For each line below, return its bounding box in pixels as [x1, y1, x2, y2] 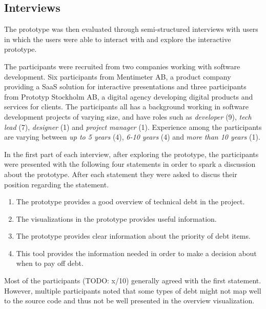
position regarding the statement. [4, 179, 109, 189]
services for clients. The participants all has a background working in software [4, 101, 249, 112]
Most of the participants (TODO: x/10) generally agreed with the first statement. [4, 275, 261, 286]
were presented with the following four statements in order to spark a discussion [4, 159, 256, 169]
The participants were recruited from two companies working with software [4, 61, 240, 71]
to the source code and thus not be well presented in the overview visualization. [4, 295, 255, 306]
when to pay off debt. [16, 258, 84, 268]
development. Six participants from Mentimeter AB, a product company [4, 71, 231, 82]
